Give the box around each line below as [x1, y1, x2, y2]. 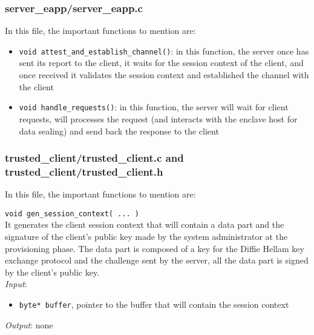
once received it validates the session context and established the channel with [19, 68, 309, 81]
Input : [5, 277, 27, 290]
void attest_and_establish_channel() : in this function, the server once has [19, 44, 309, 57]
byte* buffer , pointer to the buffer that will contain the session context [19, 298, 289, 311]
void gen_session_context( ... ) [5, 209, 139, 218]
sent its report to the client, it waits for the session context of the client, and [19, 56, 304, 69]
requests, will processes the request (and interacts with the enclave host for [19, 112, 298, 125]
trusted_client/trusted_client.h [5, 164, 163, 179]
